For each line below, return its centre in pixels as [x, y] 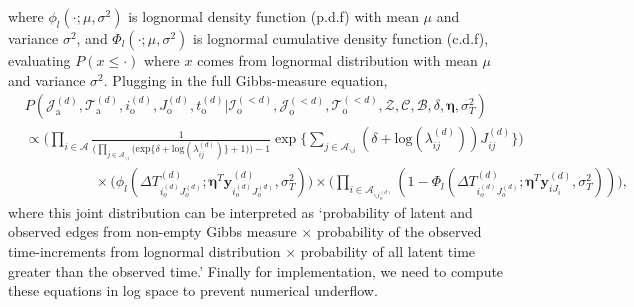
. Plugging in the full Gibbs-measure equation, [245, 79]
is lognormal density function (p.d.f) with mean [273, 16]
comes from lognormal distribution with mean [337, 60]
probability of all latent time [388, 250]
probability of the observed [399, 231]
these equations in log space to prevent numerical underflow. [193, 290]
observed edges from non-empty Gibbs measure [152, 231]
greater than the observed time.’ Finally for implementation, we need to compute [256, 270]
